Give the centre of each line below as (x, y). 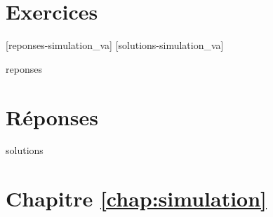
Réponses (52, 117)
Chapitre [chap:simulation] (136, 198)
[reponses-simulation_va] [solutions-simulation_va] (115, 45)
